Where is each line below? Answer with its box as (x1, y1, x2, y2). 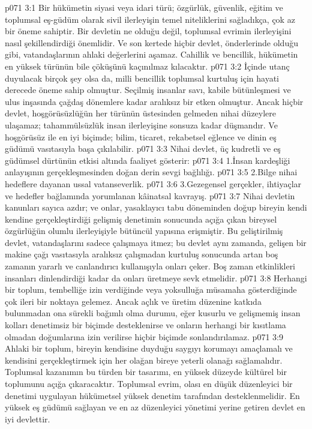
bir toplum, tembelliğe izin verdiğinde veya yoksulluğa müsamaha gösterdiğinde (5, 283, 297, 296)
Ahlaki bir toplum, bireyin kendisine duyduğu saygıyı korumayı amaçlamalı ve (5, 342, 293, 355)
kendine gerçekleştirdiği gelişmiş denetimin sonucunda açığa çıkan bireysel (5, 212, 277, 225)
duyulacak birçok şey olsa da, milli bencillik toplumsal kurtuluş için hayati (5, 71, 280, 84)
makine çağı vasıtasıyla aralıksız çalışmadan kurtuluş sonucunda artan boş (5, 248, 278, 260)
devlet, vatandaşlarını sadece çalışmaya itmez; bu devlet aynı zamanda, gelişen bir (5, 236, 307, 248)
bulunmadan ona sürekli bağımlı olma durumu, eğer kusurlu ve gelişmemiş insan (5, 307, 301, 319)
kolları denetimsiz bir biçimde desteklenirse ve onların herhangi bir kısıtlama (5, 319, 286, 331)
